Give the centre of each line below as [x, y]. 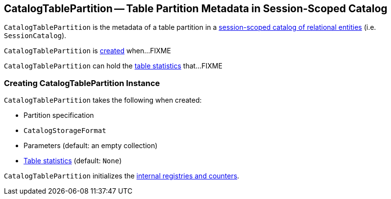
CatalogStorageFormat [65, 131]
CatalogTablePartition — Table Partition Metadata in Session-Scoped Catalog [196, 9]
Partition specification [59, 115]
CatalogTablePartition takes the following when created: [103, 100]
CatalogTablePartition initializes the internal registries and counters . [122, 176]
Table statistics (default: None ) [73, 161]
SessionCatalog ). [35, 36]
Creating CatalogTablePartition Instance [82, 83]
